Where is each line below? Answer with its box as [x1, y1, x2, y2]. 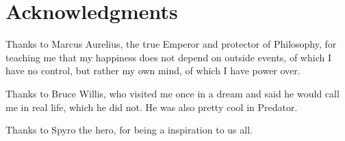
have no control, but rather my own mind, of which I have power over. [5, 63, 301, 78]
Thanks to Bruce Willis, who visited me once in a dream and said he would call [5, 86, 340, 100]
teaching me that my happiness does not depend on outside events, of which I [5, 50, 331, 64]
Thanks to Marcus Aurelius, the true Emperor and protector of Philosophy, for [5, 37, 337, 51]
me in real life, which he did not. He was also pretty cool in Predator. [5, 99, 298, 114]
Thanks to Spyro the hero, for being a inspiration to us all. [5, 123, 253, 137]
